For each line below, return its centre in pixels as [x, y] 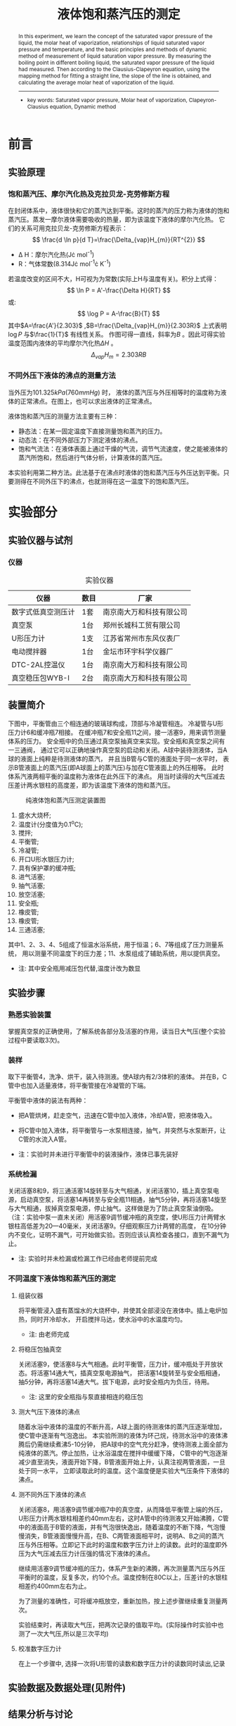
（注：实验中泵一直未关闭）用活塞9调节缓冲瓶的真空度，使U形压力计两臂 [114, 1217]
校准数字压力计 [40, 1649]
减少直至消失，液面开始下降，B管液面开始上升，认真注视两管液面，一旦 [122, 1462]
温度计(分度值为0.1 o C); [51, 824]
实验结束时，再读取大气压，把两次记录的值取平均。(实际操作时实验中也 [121, 1625]
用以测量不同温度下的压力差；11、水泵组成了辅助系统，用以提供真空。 [123, 954]
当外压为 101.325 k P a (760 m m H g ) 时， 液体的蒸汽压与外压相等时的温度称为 [114, 392]
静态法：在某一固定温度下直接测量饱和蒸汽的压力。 [92, 431]
